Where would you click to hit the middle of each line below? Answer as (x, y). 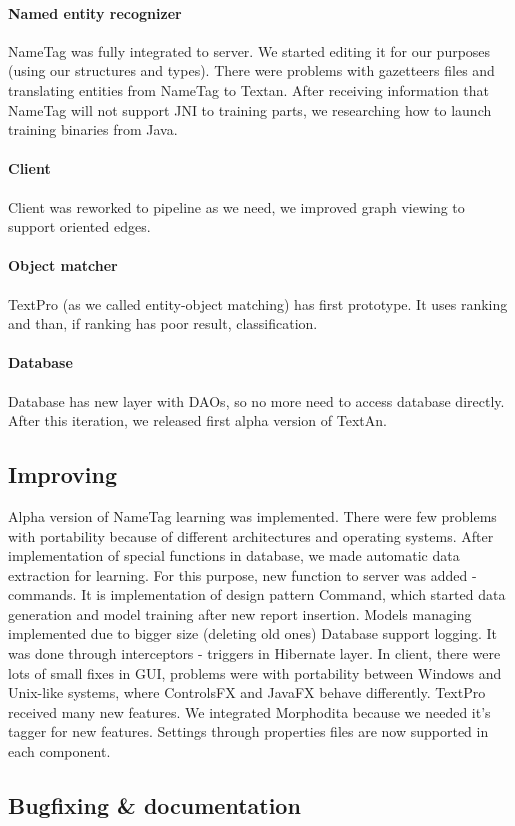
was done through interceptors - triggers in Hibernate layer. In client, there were (254, 653)
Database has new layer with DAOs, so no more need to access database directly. (256, 400)
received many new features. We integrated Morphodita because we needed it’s (249, 711)
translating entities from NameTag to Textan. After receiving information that (249, 89)
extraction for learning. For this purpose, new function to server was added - (242, 574)
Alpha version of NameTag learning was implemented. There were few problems (252, 515)
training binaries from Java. (93, 129)
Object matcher (63, 265)
